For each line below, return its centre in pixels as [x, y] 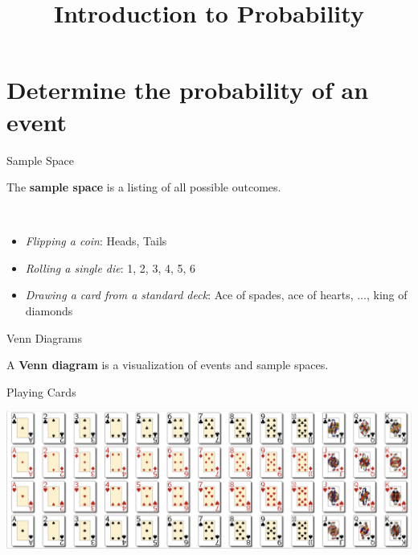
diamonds [49, 311]
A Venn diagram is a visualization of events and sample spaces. [168, 365]
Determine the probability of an [188, 90]
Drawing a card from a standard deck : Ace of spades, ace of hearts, [189, 295]
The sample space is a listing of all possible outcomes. [144, 187]
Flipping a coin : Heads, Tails [96, 241]
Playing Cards [41, 391]
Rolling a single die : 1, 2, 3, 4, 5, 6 [111, 267]
